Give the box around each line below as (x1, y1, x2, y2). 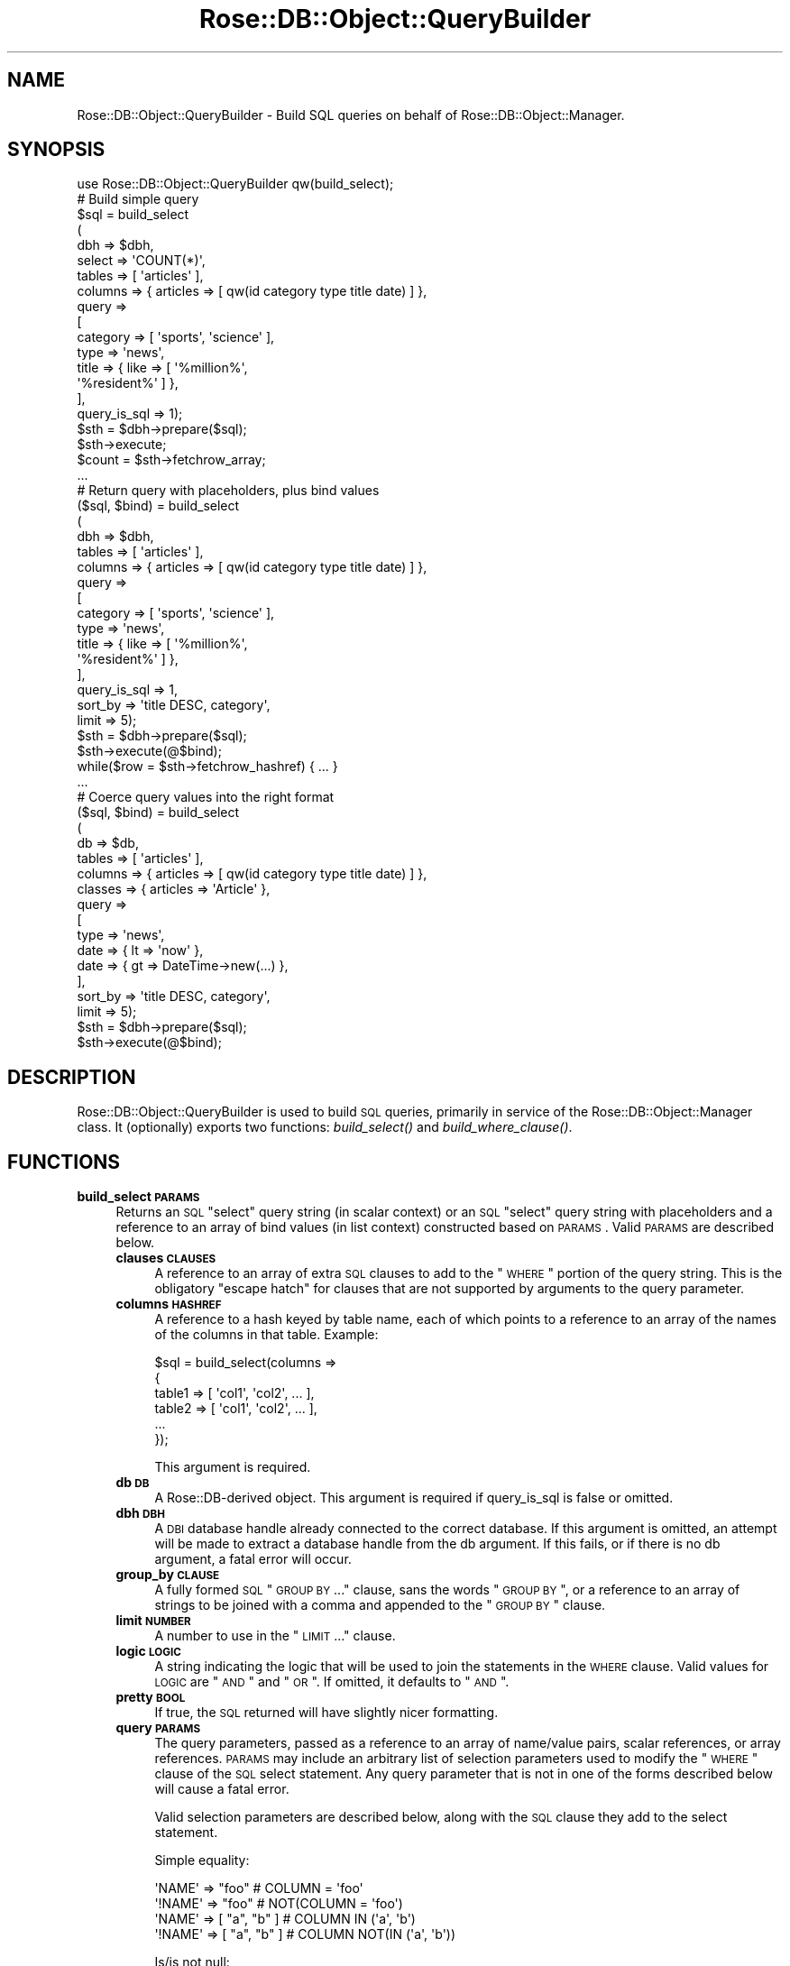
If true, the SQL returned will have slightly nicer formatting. (154, 1704, 499, 1721)
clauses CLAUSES (115, 1250, 216, 1266)
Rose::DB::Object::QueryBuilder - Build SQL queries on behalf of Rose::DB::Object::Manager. (77, 106, 625, 123)
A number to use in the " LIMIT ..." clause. (154, 1628, 396, 1644)
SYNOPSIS (7, 138, 106, 161)
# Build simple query (77, 191, 199, 207)
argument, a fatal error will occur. (154, 1551, 352, 1567)
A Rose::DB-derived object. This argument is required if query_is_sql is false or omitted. (154, 1490, 674, 1506)
